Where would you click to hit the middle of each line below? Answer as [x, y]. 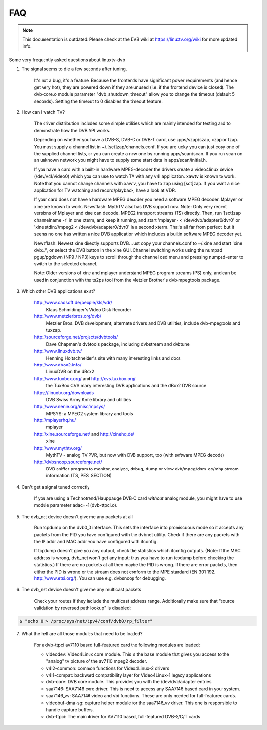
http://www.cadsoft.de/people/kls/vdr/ [73, 303]
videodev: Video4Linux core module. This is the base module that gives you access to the [138, 654]
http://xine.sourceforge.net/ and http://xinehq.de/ [84, 434]
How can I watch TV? [43, 112]
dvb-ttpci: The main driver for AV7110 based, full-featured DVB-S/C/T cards [123, 717]
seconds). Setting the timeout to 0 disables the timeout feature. [98, 101]
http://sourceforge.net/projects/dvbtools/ [76, 337]
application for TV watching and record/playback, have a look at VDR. [105, 190]
